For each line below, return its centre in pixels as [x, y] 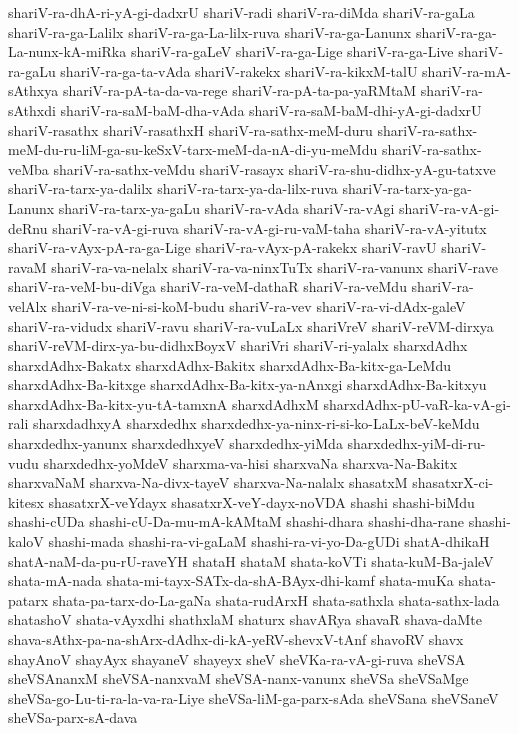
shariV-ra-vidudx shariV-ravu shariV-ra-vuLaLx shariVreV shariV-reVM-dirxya [251, 325]
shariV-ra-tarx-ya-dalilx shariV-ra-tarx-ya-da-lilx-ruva [173, 188]
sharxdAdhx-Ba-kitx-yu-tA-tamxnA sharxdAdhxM [163, 403]
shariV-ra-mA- [466, 70]
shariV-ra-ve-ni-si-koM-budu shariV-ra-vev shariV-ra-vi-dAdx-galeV [258, 305]
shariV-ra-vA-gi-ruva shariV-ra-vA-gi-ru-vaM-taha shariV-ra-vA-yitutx [269, 227]
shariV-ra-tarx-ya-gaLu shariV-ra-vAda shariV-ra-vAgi [226, 207]
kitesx [26, 501]
